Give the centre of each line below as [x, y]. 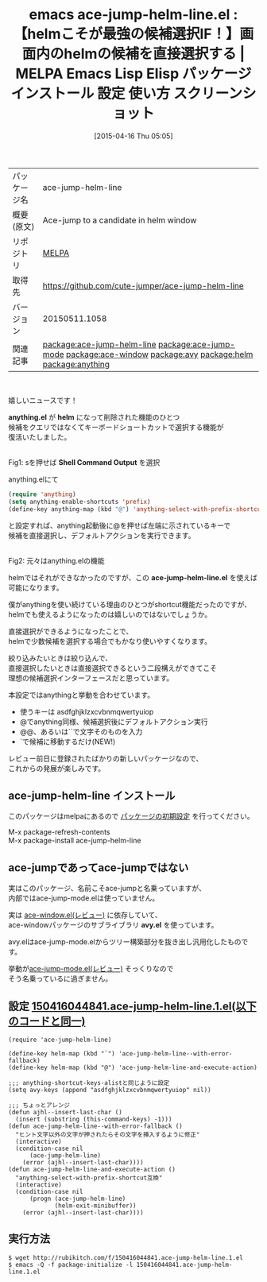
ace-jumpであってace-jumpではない [99, 868]
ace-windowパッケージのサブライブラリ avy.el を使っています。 [113, 925]
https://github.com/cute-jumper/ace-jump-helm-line [143, 285]
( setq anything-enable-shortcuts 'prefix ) [79, 502]
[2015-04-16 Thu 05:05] [133, 136]
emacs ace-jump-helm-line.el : [133, 15]
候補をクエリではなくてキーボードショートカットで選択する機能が [116, 427]
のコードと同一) [47, 1021]
